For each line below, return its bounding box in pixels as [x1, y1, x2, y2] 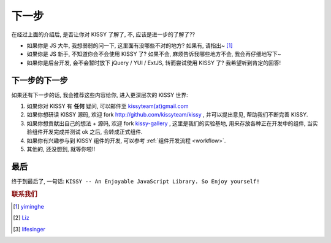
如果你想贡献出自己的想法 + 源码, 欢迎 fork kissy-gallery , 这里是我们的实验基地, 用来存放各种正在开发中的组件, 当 [26, 120, 313, 127]
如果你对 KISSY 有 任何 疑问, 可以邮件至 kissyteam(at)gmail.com [26, 102, 189, 110]
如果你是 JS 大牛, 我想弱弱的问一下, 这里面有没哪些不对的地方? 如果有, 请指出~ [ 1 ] [26, 42, 233, 49]
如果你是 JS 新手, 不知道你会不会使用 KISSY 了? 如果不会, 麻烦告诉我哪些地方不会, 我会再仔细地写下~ [26, 50, 281, 58]
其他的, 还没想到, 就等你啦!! [26, 145, 95, 153]
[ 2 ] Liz [13, 214, 30, 222]
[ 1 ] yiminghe [13, 202, 44, 210]
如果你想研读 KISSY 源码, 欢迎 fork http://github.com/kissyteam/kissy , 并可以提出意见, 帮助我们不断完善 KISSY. [26, 111, 308, 118]
